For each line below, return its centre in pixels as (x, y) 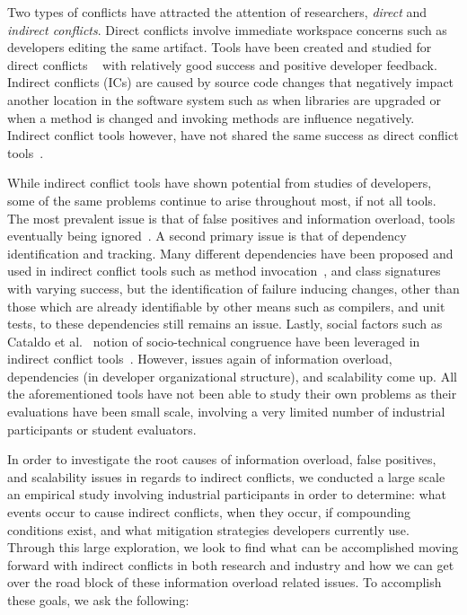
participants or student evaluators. (102, 429)
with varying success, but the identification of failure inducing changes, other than (233, 288)
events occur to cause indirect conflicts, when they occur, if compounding (209, 512)
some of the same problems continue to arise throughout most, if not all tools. (222, 200)
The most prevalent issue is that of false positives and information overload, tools (231, 218)
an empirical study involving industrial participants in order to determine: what (227, 494)
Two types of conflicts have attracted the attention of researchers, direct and (217, 12)
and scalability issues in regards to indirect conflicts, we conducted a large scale (226, 476)
